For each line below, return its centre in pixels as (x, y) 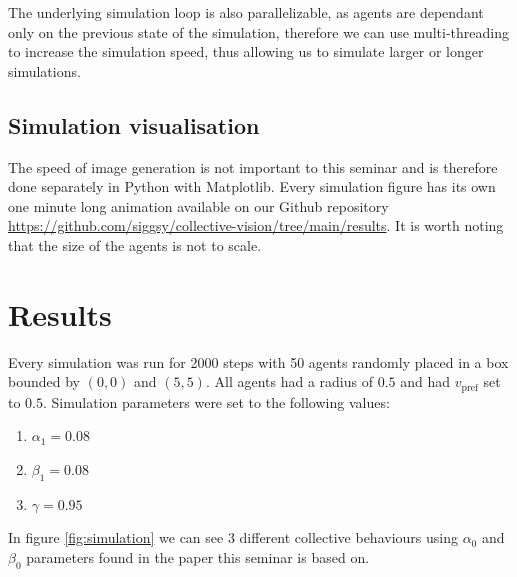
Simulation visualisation (134, 124)
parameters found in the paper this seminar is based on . (198, 556)
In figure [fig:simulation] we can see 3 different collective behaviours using (233, 537)
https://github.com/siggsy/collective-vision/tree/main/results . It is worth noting (256, 225)
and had (425, 381)
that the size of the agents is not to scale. (135, 244)
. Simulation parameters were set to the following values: (216, 401)
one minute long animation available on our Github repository (198, 205)
